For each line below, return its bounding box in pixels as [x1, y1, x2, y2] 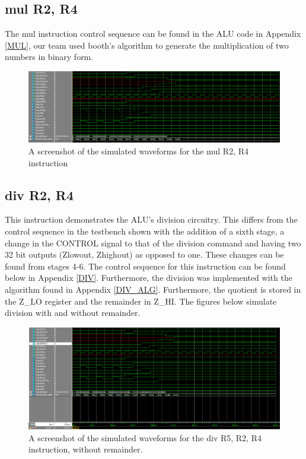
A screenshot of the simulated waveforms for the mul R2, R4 [28, 145, 248, 157]
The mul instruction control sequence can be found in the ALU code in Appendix [5, 27, 301, 40]
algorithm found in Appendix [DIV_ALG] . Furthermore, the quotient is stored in [5, 283, 301, 296]
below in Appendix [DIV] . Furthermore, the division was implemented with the [5, 271, 292, 284]
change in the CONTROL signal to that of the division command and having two [5, 236, 301, 249]
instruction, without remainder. [28, 443, 143, 455]
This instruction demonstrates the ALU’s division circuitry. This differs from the [5, 213, 298, 226]
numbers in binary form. [5, 50, 94, 63]
